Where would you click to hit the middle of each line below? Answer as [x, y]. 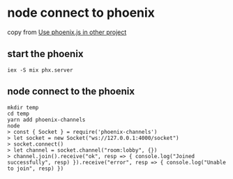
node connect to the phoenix [71, 92]
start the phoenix [45, 54]
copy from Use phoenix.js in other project [67, 32]
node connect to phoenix [81, 13]
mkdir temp [23, 107]
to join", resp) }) [36, 169]
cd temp [18, 114]
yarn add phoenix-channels [46, 120]
